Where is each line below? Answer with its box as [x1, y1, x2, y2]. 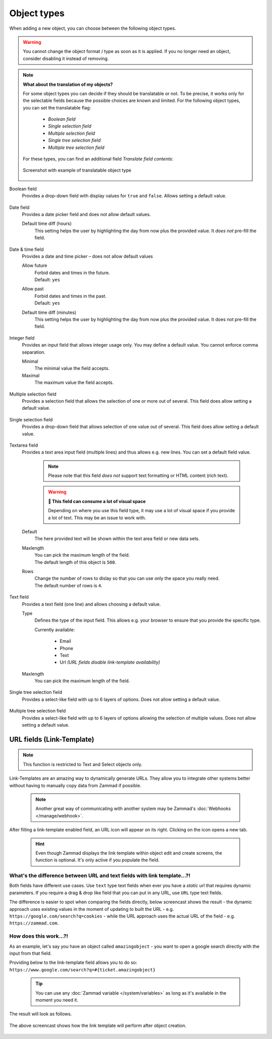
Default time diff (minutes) [22, 309, 77, 315]
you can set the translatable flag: [23, 104, 91, 111]
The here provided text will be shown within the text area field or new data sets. [34, 535, 200, 542]
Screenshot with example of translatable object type [23, 167, 131, 174]
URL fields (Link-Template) [9, 735, 94, 744]
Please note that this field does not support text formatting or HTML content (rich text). [48, 472, 229, 479]
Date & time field [9, 246, 44, 252]
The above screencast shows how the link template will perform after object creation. [9, 1022, 186, 1028]
